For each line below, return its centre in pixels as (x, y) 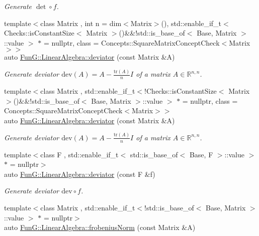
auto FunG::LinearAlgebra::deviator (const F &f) (80, 174)
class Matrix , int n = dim (81, 23)
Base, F (201, 154)
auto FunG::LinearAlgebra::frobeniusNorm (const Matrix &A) (100, 227)
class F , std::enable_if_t (79, 154)
